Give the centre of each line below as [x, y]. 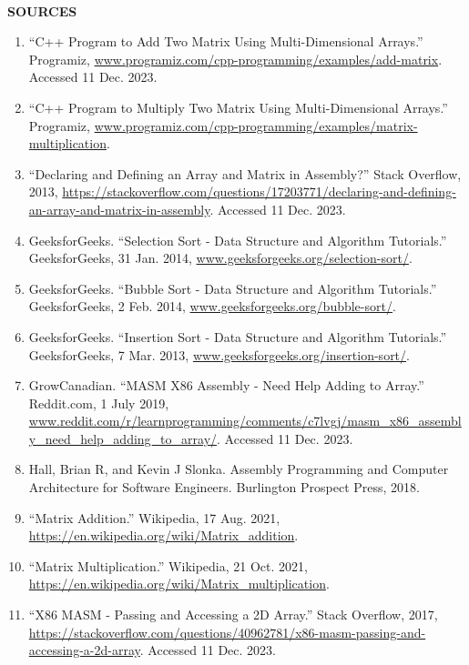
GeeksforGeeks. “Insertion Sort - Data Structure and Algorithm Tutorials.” [238, 336]
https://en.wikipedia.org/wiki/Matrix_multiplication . [179, 584]
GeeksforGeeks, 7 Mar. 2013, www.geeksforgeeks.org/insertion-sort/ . [219, 354]
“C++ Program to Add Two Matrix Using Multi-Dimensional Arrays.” [226, 41]
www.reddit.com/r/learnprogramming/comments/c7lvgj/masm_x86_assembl [245, 421]
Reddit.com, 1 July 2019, [99, 403]
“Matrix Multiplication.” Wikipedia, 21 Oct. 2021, [168, 565]
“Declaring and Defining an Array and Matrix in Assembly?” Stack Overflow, [245, 173]
